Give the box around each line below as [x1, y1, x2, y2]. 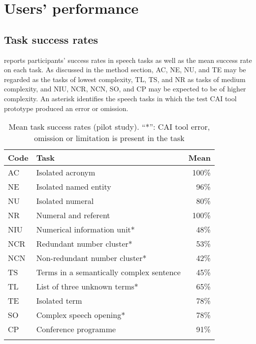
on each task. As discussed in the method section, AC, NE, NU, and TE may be [4, 64, 246, 75]
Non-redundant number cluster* [36, 252, 147, 264]
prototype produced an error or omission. [4, 103, 128, 113]
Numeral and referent [36, 209, 110, 221]
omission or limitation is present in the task [34, 132, 185, 144]
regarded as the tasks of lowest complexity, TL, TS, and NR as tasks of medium [4, 74, 246, 84]
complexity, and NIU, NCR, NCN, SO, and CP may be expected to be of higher [4, 84, 246, 94]
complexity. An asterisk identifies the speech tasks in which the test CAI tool [4, 93, 237, 103]
